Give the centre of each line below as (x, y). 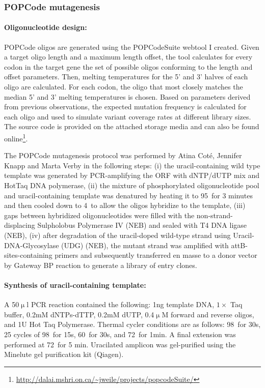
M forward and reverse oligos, (208, 314)
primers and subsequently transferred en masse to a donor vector (156, 255)
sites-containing (28, 255)
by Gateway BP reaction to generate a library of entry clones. (101, 265)
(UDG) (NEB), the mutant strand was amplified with (145, 245)
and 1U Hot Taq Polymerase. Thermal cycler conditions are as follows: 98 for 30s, (132, 324)
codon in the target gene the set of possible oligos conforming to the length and (128, 66)
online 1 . (16, 137)
